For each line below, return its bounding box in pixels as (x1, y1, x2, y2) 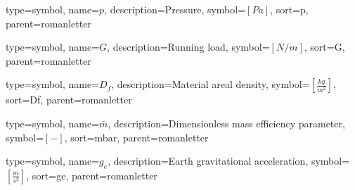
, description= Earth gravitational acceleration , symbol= (108, 153, 350, 168)
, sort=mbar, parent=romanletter (64, 129, 209, 144)
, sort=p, (270, 2, 309, 16)
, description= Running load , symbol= (107, 39, 270, 54)
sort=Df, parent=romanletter (6, 92, 132, 107)
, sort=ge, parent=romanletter (26, 167, 157, 182)
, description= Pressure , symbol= (104, 2, 246, 16)
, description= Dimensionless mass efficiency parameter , (108, 115, 345, 130)
